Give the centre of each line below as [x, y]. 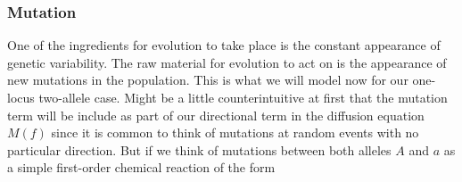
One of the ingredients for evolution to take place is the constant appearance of [224, 45]
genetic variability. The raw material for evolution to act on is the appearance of [227, 62]
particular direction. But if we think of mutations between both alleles [199, 149]
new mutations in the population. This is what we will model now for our [208, 80]
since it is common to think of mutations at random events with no [235, 132]
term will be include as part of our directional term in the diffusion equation [216, 115]
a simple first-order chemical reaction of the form [141, 167]
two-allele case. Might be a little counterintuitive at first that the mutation [243, 97]
